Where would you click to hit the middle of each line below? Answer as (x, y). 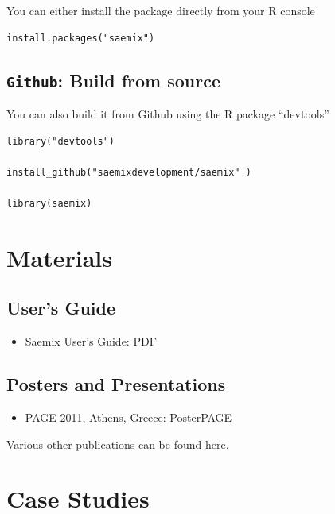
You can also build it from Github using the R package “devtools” (168, 113)
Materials (60, 257)
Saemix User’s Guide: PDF (91, 341)
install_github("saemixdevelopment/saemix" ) (129, 172)
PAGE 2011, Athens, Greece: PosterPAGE (129, 417)
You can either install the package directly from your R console (161, 10)
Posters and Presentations (116, 384)
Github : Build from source (114, 80)
